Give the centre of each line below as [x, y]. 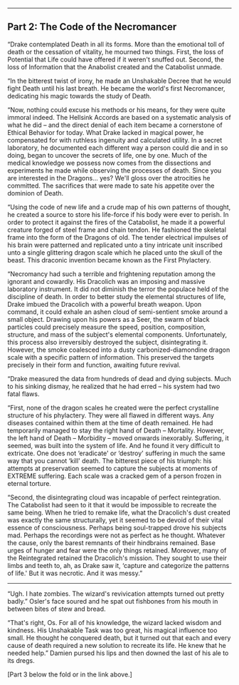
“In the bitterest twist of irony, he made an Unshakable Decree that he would [119, 81]
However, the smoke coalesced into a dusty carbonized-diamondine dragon [119, 350]
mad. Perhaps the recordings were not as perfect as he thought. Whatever [116, 535]
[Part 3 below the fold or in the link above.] [70, 674]
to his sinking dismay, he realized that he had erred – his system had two [114, 386]
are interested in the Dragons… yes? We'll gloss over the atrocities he [109, 178]
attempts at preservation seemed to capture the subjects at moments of [113, 468]
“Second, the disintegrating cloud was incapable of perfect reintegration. [115, 497]
